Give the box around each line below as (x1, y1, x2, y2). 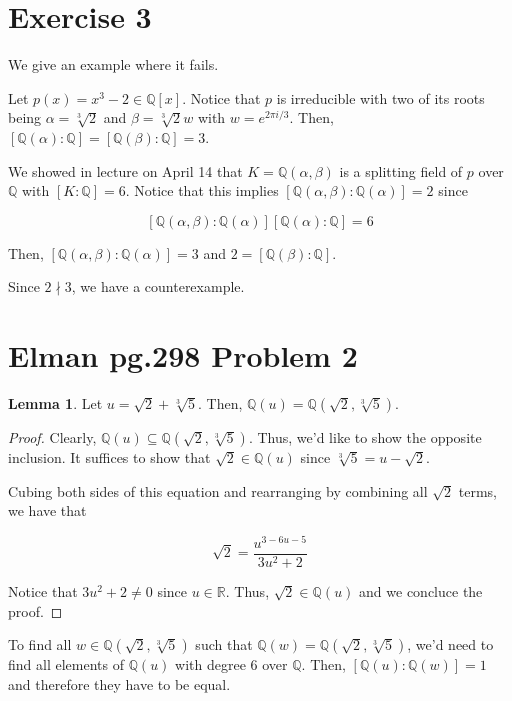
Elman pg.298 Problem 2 (8, 335, 358, 376)
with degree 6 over (175, 654, 288, 675)
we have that (8, 500, 87, 521)
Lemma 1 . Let (8, 393, 103, 413)
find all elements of (8, 654, 124, 675)
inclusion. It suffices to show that (8, 447, 211, 467)
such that (195, 634, 253, 655)
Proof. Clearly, (8, 427, 97, 447)
